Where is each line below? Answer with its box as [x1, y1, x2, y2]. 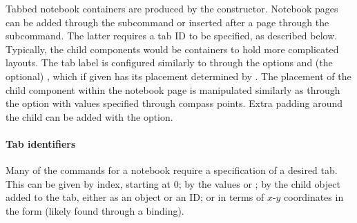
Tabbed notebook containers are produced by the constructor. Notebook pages [6, 1, 338, 15]
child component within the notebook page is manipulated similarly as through [6, 82, 340, 97]
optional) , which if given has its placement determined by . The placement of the [6, 68, 351, 83]
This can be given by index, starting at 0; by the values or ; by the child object [6, 176, 340, 191]
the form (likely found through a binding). [6, 203, 184, 217]
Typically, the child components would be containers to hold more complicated [6, 41, 339, 56]
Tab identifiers [6, 136, 76, 151]
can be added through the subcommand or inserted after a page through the [6, 14, 329, 29]
